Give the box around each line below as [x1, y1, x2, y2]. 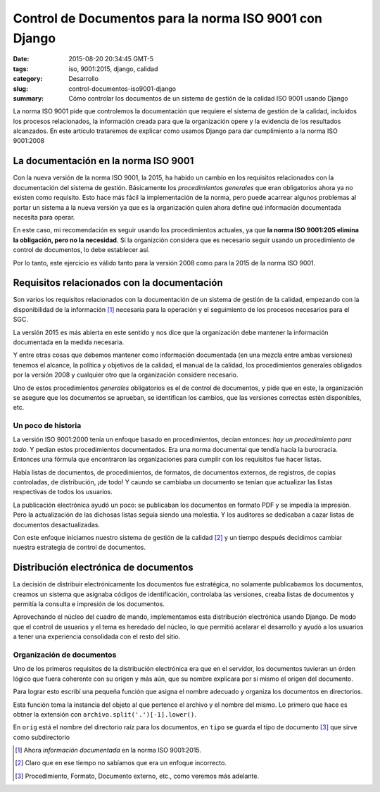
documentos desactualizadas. [13, 520, 101, 529]
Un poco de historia [13, 421, 82, 431]
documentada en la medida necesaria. [13, 338, 125, 346]
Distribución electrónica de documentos [13, 562, 194, 574]
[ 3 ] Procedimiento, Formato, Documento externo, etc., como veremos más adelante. [15, 772, 260, 780]
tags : [13, 64, 29, 73]
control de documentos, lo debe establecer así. [13, 246, 151, 254]
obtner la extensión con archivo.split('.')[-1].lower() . [13, 710, 196, 718]
